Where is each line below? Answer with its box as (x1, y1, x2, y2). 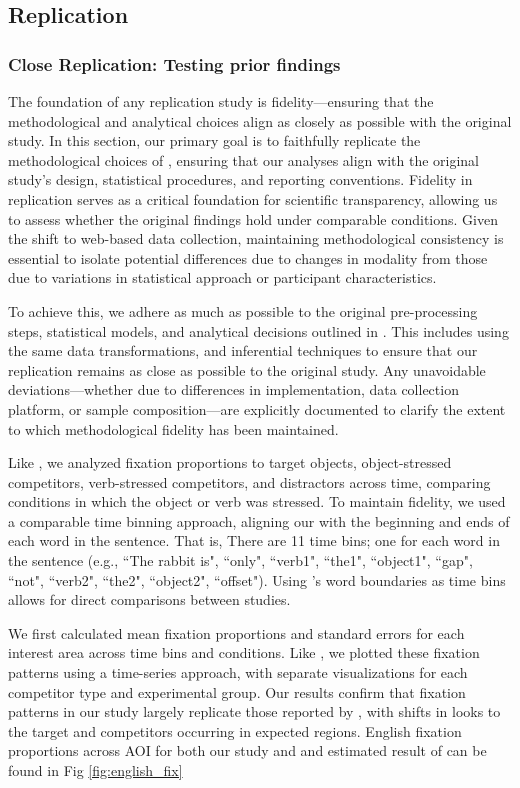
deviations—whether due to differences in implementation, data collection (8, 379, 459, 400)
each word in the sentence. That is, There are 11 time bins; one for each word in (8, 530, 500, 551)
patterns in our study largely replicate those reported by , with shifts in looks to (8, 701, 501, 722)
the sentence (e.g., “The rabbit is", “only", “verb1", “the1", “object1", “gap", (8, 550, 473, 571)
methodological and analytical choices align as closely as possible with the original (8, 110, 512, 131)
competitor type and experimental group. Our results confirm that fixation (8, 681, 466, 702)
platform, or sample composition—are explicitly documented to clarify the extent (8, 398, 506, 419)
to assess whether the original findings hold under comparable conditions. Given (8, 208, 498, 229)
